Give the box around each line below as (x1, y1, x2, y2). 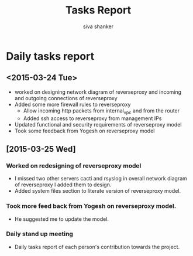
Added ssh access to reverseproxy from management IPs (23, 115, 162, 122)
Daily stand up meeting (6, 230, 73, 238)
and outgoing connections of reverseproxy (14, 94, 118, 101)
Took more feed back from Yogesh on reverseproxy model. (6, 202, 177, 210)
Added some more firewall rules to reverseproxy (14, 101, 131, 108)
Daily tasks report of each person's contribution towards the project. (14, 243, 180, 250)
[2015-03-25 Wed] (6, 144, 76, 154)
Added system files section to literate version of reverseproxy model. (14, 187, 181, 194)
